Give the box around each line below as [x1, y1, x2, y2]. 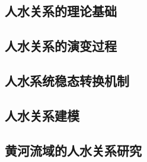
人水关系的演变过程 [5, 37, 117, 55]
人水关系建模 [5, 106, 79, 124]
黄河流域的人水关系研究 [5, 141, 142, 159]
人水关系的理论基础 [5, 2, 117, 20]
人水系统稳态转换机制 [5, 71, 129, 89]
